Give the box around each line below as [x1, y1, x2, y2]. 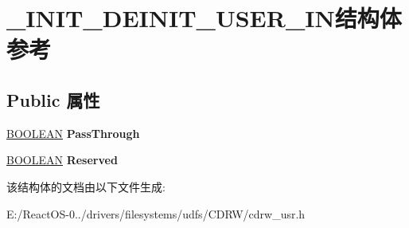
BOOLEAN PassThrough [6, 124, 140, 141]
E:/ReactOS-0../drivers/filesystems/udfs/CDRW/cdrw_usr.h [6, 205, 306, 222]
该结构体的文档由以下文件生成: [6, 178, 166, 195]
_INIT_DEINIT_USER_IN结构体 [6, 2, 402, 34]
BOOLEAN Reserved [6, 151, 118, 168]
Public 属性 [6, 87, 100, 112]
